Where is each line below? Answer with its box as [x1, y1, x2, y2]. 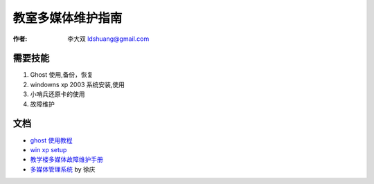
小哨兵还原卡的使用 [30, 90, 85, 98]
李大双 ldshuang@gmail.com [67, 35, 150, 43]
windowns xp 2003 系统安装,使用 [30, 80, 125, 89]
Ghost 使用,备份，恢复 [30, 71, 93, 79]
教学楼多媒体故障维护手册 [30, 156, 103, 164]
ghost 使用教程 [30, 136, 73, 145]
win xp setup [30, 145, 67, 154]
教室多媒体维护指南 [12, 10, 123, 26]
